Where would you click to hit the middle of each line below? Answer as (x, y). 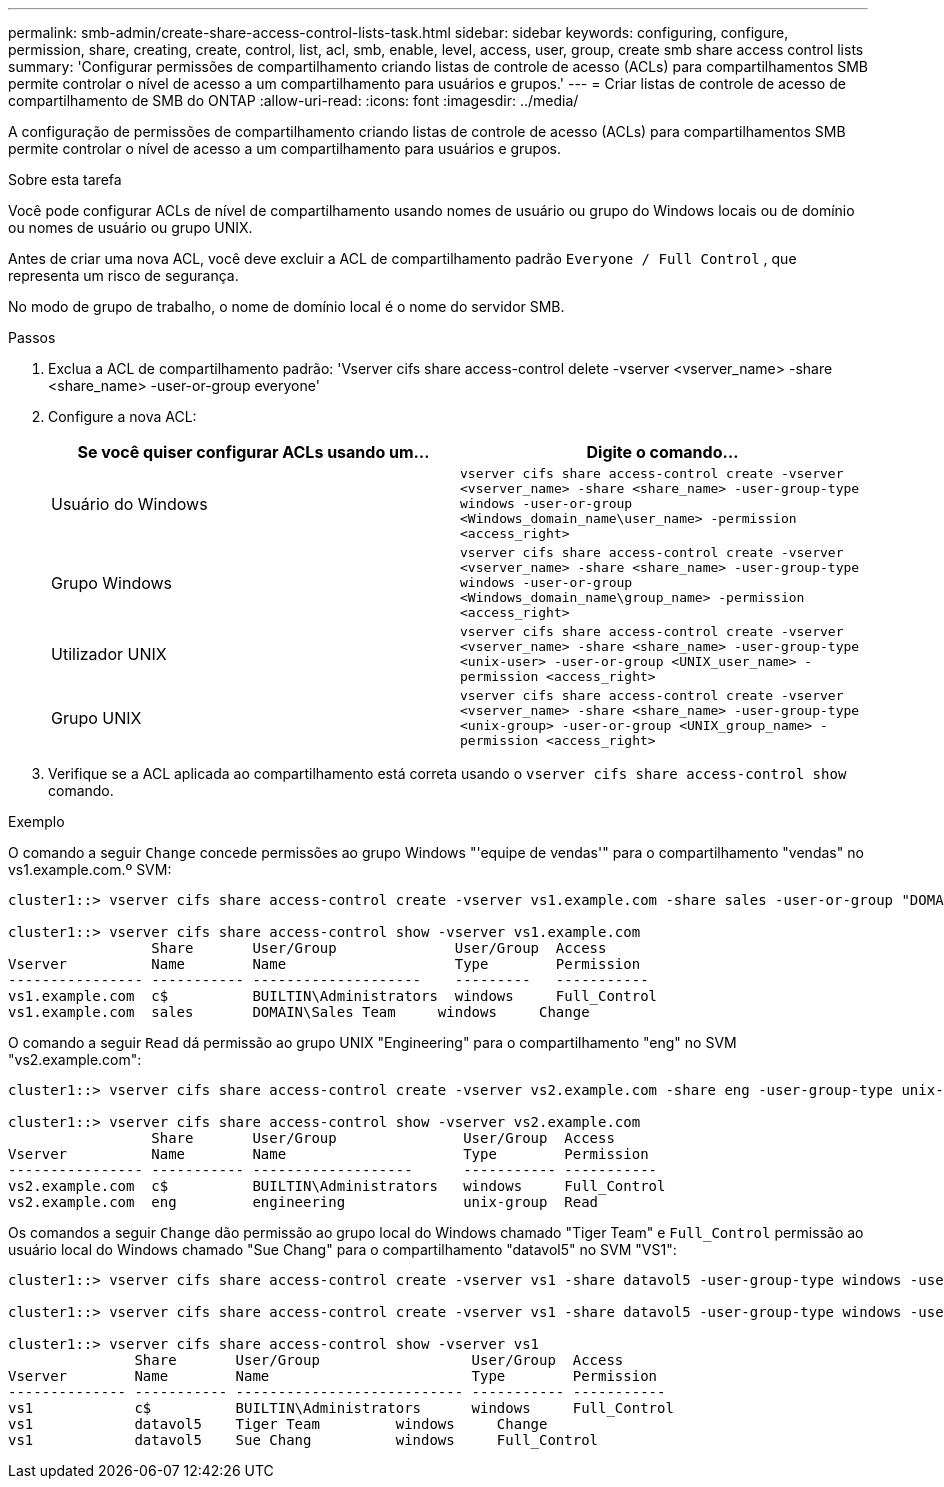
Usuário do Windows (129, 503)
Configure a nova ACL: (122, 416)
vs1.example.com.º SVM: (90, 869)
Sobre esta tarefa (65, 179)
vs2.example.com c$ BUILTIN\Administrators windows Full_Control (337, 1186)
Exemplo (36, 821)
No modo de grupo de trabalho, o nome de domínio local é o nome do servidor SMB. (286, 306)
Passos (32, 337)
